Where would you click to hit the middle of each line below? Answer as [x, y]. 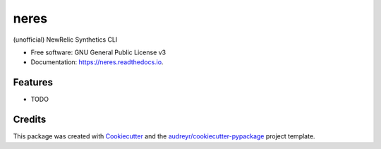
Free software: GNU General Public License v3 [98, 52]
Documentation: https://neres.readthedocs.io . [97, 62]
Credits [30, 120]
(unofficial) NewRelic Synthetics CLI [65, 40]
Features [33, 82]
